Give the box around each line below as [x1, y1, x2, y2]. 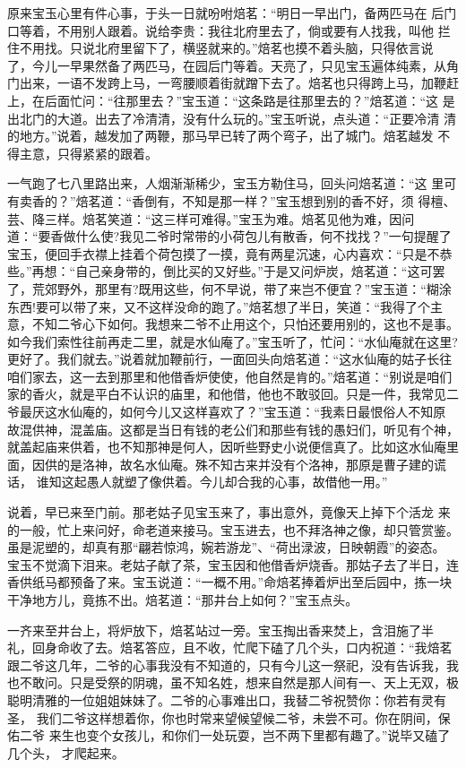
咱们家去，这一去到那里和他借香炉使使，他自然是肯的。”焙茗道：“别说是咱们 [7, 367, 453, 385]
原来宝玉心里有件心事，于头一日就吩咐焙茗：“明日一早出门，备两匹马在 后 [7, 4, 444, 22]
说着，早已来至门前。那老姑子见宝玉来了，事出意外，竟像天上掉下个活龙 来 [7, 503, 451, 522]
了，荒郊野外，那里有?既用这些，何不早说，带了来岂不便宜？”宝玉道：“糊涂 [7, 279, 452, 298]
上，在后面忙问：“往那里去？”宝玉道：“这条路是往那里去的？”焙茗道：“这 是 [7, 91, 455, 109]
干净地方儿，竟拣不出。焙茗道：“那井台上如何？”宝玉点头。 [7, 591, 358, 608]
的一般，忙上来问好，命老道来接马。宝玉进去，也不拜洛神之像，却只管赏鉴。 [7, 520, 459, 539]
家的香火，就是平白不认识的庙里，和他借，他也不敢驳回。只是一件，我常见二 [7, 384, 459, 403]
